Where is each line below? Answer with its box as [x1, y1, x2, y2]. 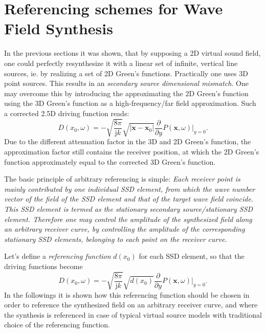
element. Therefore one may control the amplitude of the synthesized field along [4, 213, 252, 224]
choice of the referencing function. [4, 319, 110, 330]
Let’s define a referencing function [4, 251, 111, 261]
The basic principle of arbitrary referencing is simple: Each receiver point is [4, 173, 240, 184]
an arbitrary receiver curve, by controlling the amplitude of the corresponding [4, 224, 245, 234]
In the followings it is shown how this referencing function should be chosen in [4, 289, 250, 300]
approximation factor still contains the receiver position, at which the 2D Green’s [4, 146, 259, 157]
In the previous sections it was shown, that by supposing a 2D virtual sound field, [4, 48, 261, 58]
